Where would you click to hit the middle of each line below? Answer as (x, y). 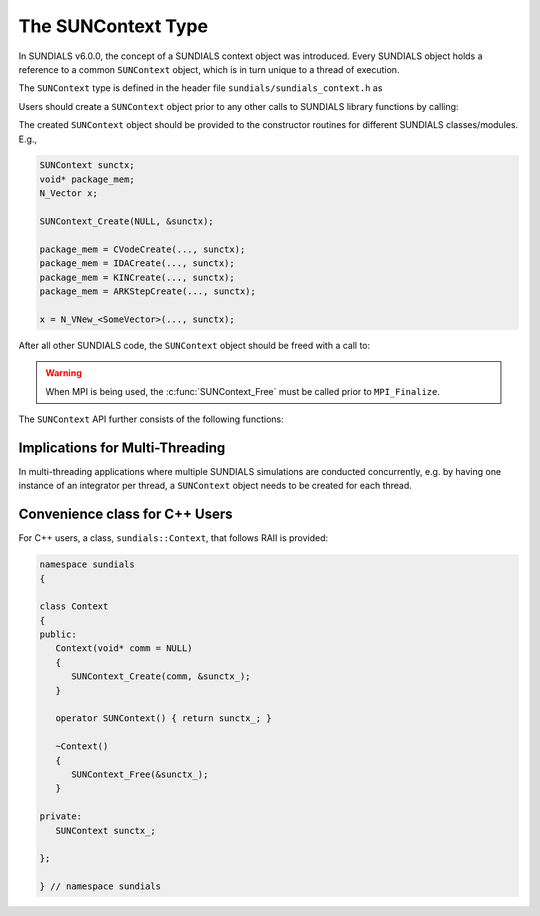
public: (58, 634)
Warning (63, 373)
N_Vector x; (69, 193)
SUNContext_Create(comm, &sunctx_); (161, 676)
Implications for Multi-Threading (122, 447)
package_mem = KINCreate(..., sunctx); (137, 277)
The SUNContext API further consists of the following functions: (151, 419)
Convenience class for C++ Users (126, 514)
